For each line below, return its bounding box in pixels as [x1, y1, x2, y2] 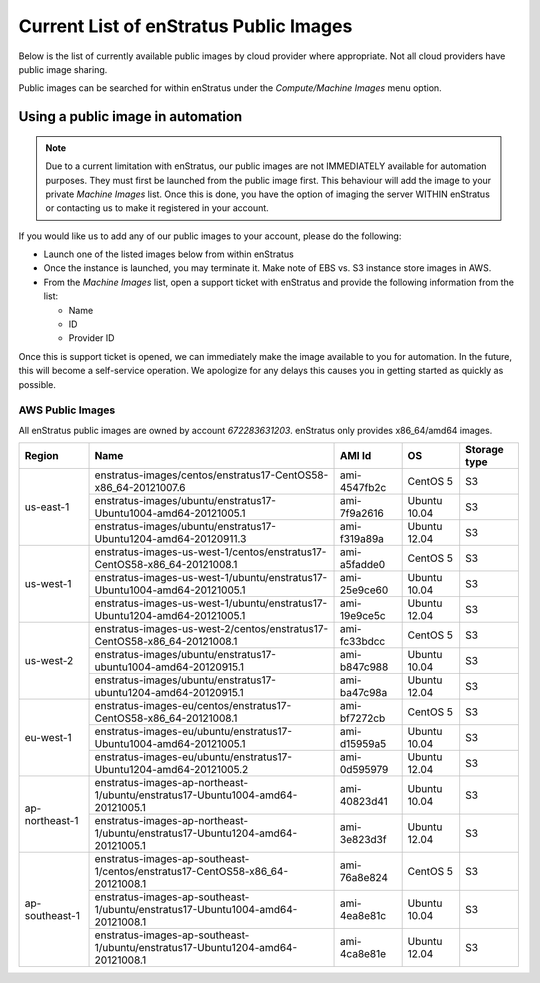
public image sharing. [18, 63, 108, 75]
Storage [465, 443, 504, 457]
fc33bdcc [340, 635, 386, 649]
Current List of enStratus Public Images [18, 15, 353, 37]
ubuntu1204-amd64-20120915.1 [94, 686, 244, 700]
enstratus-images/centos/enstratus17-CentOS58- [94, 468, 329, 482]
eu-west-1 [24, 731, 72, 745]
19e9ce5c [340, 609, 386, 623]
